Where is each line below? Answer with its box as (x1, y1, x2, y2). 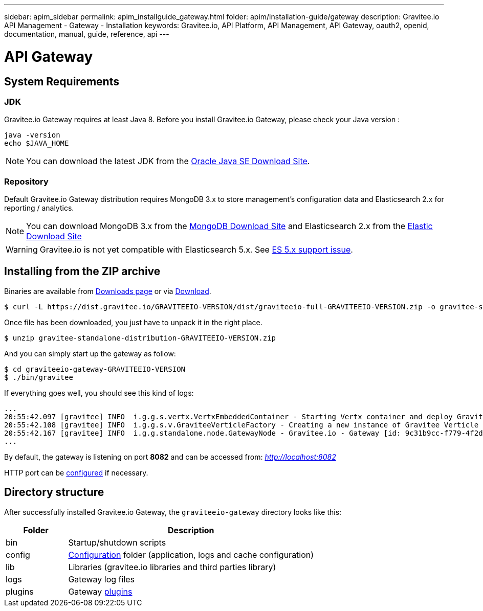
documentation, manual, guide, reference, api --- (4, 30, 169, 38)
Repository (4, 176, 49, 187)
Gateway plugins (68, 586, 133, 597)
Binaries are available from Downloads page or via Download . (4, 286, 211, 296)
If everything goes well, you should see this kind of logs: (4, 388, 194, 397)
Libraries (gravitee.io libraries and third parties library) (68, 561, 276, 572)
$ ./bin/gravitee (4, 373, 73, 381)
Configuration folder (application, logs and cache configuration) (68, 549, 314, 560)
